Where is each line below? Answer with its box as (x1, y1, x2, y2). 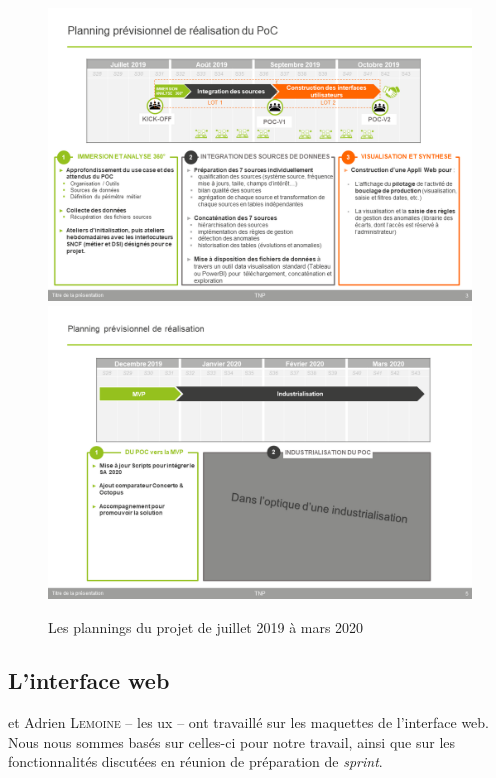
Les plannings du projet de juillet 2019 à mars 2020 (48, 616, 364, 637)
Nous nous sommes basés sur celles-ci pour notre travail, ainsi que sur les (8, 731, 456, 752)
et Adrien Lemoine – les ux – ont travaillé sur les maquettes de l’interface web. (8, 712, 489, 733)
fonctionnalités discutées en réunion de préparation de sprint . (8, 751, 383, 772)
